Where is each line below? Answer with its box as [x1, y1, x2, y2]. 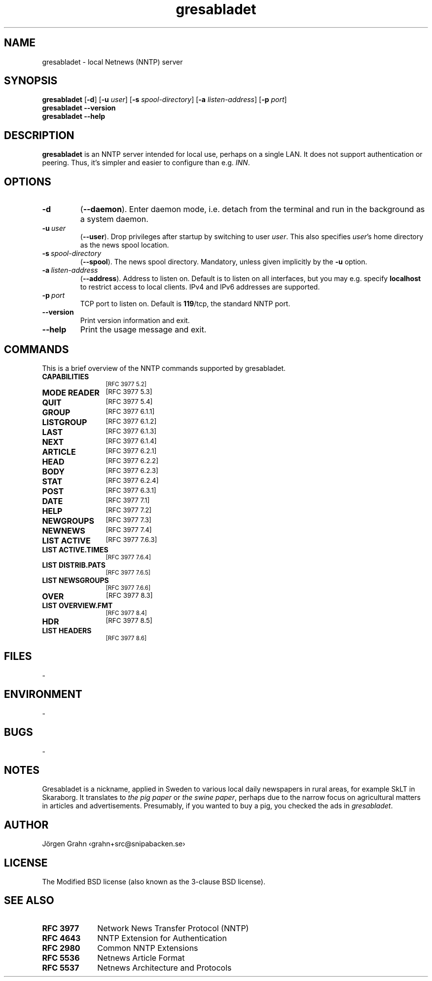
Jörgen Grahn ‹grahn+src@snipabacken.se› [42, 839, 185, 848]
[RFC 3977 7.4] [106, 525, 152, 534]
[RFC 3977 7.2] [106, 506, 152, 514]
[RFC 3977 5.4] [106, 397, 153, 405]
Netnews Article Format [97, 952, 185, 963]
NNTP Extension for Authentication [97, 933, 227, 943]
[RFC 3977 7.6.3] [106, 535, 157, 544]
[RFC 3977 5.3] [106, 387, 152, 396]
